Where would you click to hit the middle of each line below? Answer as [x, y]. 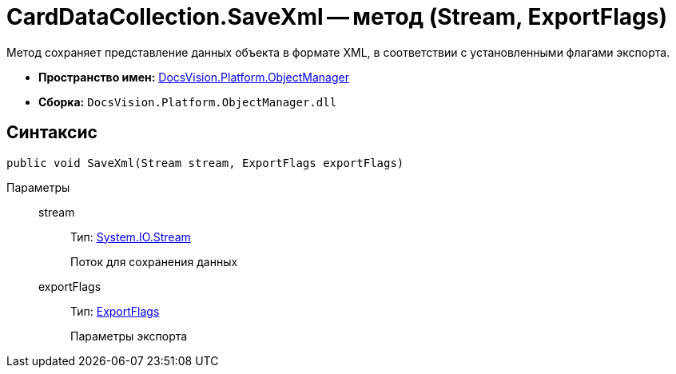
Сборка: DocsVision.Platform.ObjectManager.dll [188, 101]
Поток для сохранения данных [154, 261]
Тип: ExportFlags [115, 311]
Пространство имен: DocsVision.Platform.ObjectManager [194, 77]
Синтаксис [52, 133]
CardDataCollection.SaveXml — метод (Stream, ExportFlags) [337, 17]
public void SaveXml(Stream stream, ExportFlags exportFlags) [205, 163]
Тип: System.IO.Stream [131, 237]
